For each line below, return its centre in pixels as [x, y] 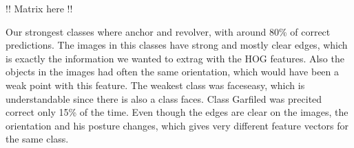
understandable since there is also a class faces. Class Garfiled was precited [164, 98]
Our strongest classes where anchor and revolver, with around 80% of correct [168, 31]
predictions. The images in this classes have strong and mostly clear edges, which [177, 45]
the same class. [37, 139]
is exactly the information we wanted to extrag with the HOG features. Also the [175, 58]
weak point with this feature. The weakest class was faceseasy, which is [155, 85]
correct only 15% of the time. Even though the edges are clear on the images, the [177, 112]
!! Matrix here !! [39, 8]
